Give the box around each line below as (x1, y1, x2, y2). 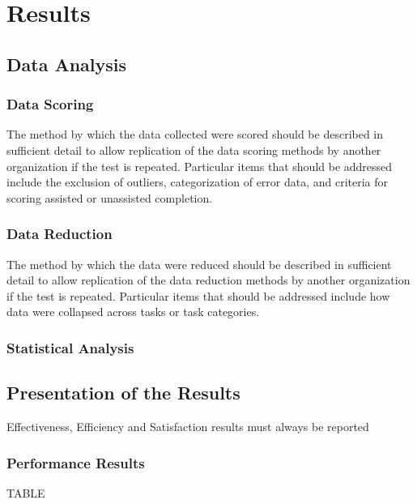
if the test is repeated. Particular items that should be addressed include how (6, 287, 390, 304)
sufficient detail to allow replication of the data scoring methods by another (6, 141, 381, 158)
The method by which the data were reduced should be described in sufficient (6, 255, 392, 272)
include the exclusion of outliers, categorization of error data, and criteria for (6, 173, 389, 190)
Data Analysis (6, 51, 127, 76)
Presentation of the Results (6, 380, 240, 405)
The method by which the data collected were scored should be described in (6, 126, 384, 143)
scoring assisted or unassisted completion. (6, 189, 213, 206)
